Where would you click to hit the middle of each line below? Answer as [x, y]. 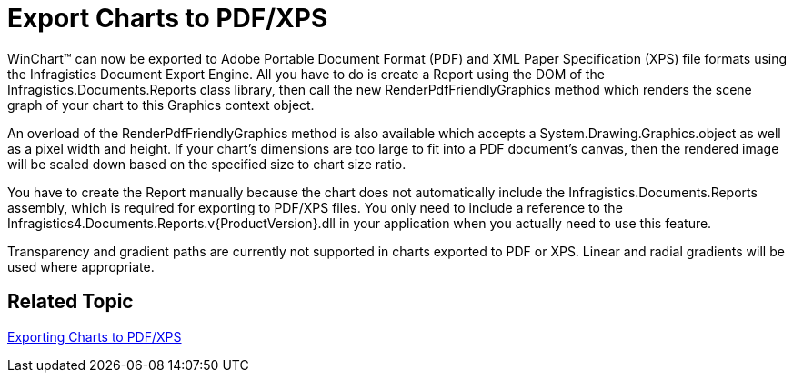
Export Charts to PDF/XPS [168, 18]
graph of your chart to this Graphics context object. [161, 105]
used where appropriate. [81, 266]
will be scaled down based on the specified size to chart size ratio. [207, 164]
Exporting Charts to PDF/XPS [95, 336]
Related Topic [70, 302]
